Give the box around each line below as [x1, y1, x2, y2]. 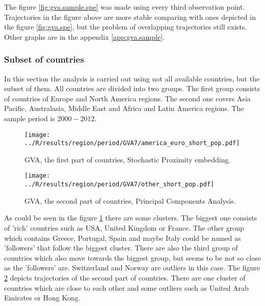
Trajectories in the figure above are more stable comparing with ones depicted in [4, 11, 256, 22]
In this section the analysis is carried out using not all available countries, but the [4, 73, 260, 84]
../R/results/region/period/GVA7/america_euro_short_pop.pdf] [24, 140, 240, 147]
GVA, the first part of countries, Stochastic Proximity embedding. [24, 154, 231, 164]
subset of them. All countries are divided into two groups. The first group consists [4, 83, 260, 94]
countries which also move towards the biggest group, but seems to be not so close [4, 252, 261, 263]
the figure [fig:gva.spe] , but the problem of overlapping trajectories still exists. [4, 21, 247, 32]
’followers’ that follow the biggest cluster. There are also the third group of [4, 242, 238, 253]
